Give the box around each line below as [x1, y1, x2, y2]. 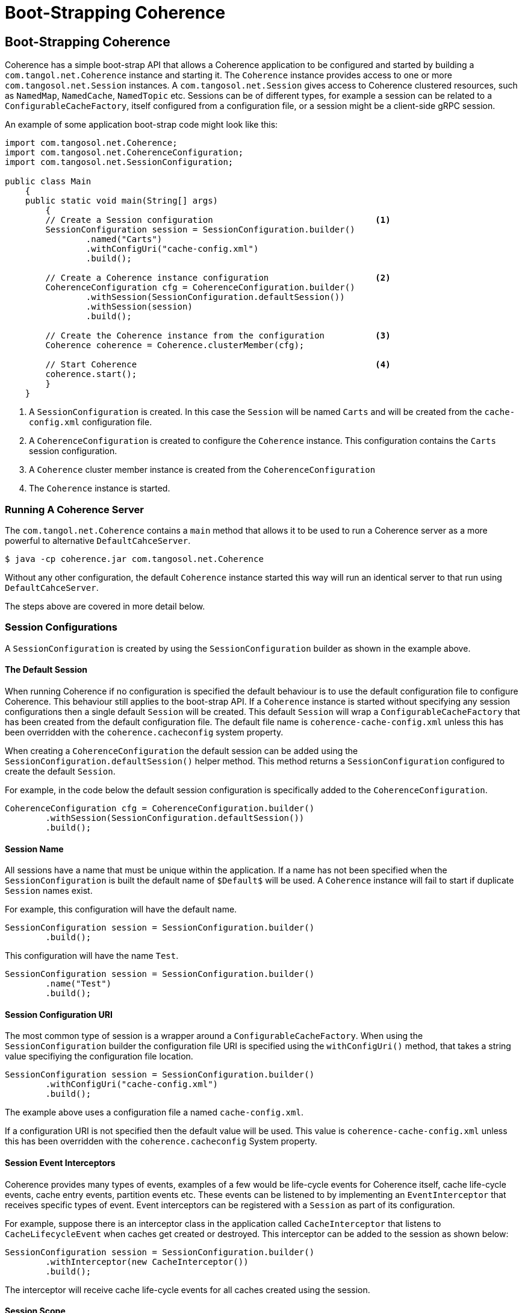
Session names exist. [5, 885, 93, 896]
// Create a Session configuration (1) [45, 215, 391, 225]
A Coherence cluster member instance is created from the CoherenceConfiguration [29, 464, 376, 475]
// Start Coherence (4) [45, 360, 391, 370]
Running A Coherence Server [5, 503, 144, 516]
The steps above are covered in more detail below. [5, 600, 205, 611]
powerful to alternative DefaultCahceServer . [5, 535, 191, 546]
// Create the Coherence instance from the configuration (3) [45, 331, 391, 341]
